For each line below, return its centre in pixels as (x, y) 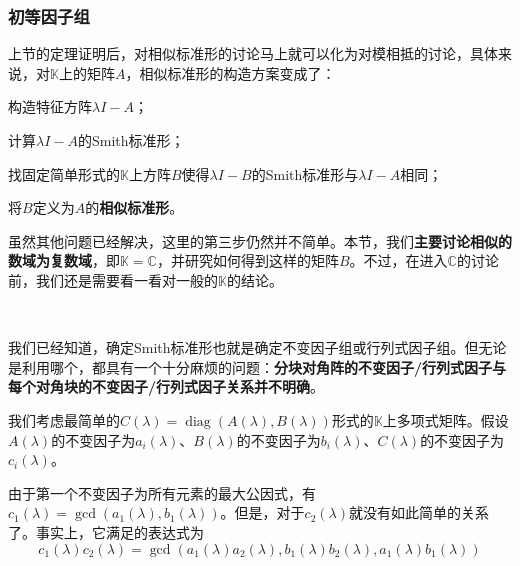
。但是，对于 (262, 512)
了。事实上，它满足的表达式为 (106, 531)
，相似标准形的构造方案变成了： (230, 72)
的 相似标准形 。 (134, 207)
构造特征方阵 (50, 106)
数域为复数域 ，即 (64, 260)
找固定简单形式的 (64, 173)
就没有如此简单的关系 (418, 512)
